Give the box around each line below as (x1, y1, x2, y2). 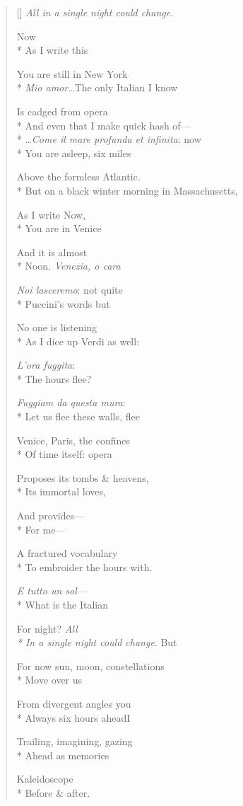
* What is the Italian (16, 597, 108, 611)
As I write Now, (16, 207, 86, 221)
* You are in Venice (16, 221, 102, 236)
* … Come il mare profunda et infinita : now (16, 132, 201, 146)
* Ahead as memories (16, 747, 109, 762)
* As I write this (16, 42, 88, 57)
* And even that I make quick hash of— (16, 117, 191, 132)
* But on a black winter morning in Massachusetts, (16, 183, 238, 197)
